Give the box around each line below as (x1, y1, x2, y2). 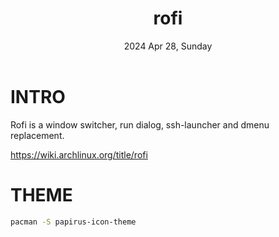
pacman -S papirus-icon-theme (10, 217, 137, 227)
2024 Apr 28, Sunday (123, 40, 213, 52)
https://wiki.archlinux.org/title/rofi (10, 148, 148, 161)
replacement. (10, 129, 65, 141)
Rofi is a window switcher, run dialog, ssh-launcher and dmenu (10, 118, 270, 131)
